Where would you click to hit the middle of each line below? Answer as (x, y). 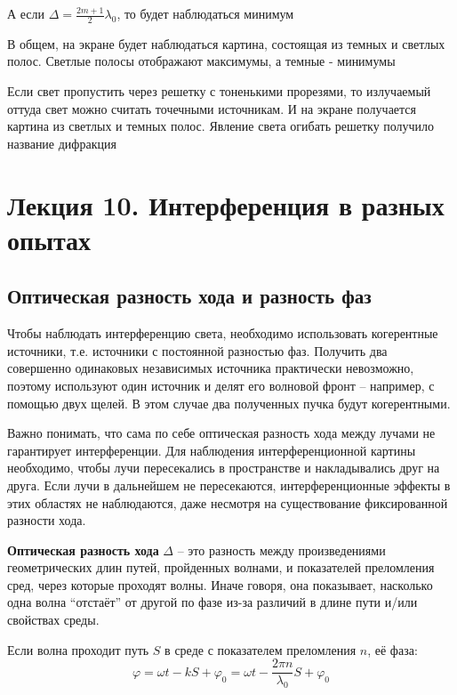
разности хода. (47, 520)
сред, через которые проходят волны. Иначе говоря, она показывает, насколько (220, 584)
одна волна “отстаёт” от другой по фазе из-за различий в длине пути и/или (212, 602)
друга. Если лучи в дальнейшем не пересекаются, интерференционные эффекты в (229, 485)
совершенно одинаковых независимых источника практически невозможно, (211, 368)
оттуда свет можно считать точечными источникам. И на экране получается (212, 108)
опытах (49, 239)
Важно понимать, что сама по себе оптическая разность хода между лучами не (221, 433)
